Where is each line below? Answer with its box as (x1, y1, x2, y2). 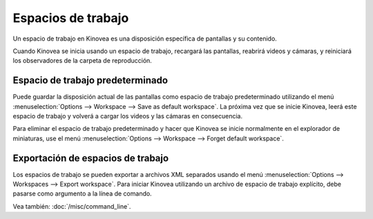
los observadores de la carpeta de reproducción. (12, 56, 152, 65)
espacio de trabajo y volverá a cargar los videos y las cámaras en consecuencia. (12, 112, 243, 121)
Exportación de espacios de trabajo (12, 152, 169, 164)
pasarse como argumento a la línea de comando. (12, 189, 152, 198)
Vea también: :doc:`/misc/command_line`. (12, 202, 131, 210)
